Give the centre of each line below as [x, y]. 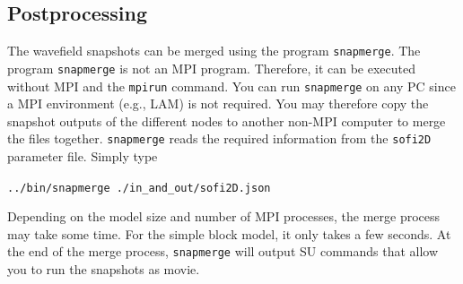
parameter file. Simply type [83, 156]
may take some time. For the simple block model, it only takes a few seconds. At [229, 233]
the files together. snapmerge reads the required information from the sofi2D [219, 138]
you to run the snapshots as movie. [104, 269]
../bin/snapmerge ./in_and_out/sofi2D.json [139, 188]
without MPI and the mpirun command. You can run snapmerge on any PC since [231, 86]
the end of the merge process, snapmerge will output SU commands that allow [223, 251]
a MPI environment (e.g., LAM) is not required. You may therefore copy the [218, 103]
